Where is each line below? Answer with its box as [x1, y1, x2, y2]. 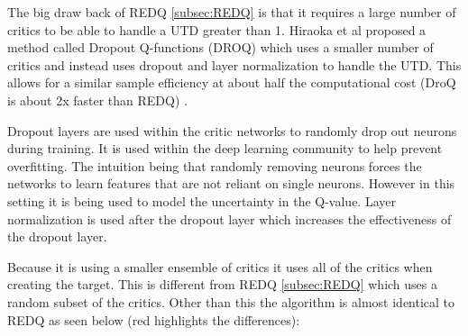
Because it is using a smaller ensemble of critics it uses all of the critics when [7, 257, 433, 276]
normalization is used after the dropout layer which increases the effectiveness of [7, 209, 452, 228]
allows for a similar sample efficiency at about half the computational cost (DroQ [7, 73, 456, 92]
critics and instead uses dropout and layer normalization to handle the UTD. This [7, 55, 462, 74]
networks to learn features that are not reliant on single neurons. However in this [7, 174, 455, 193]
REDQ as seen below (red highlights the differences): [7, 310, 300, 329]
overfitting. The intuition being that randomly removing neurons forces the [7, 156, 422, 175]
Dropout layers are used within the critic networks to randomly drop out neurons [7, 121, 457, 140]
